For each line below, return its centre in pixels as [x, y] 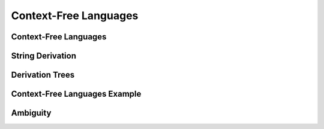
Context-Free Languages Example [76, 94]
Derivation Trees [43, 75]
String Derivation [44, 56]
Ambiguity [31, 113]
